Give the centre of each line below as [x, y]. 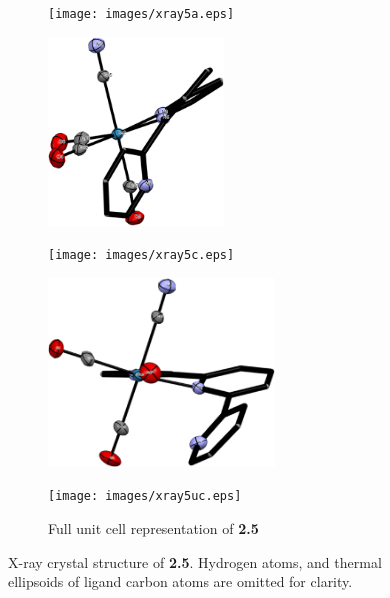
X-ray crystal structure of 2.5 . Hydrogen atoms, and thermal [195, 561]
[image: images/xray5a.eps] [141, 14]
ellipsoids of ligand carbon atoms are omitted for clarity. [180, 581]
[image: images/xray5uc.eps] [145, 496]
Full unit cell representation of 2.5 [153, 528]
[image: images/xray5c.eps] [141, 255]
